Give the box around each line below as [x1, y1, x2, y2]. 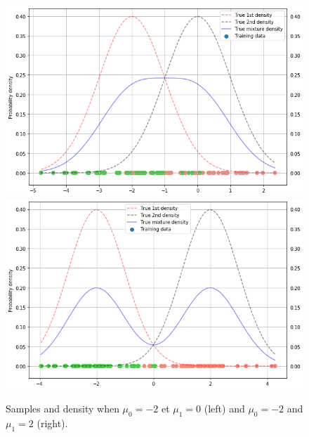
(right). [37, 416, 68, 431]
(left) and [204, 401, 245, 416]
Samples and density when [6, 401, 119, 416]
